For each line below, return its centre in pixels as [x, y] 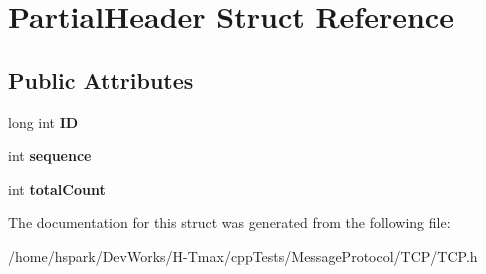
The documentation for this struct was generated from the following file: [229, 222]
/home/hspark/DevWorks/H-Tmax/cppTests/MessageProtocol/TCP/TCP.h [243, 255]
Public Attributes [101, 79]
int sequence [50, 155]
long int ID [43, 121]
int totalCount [57, 188]
